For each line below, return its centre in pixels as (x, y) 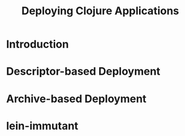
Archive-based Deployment (76, 99)
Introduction (38, 44)
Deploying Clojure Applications (100, 11)
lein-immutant (42, 126)
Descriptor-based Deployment (83, 72)
